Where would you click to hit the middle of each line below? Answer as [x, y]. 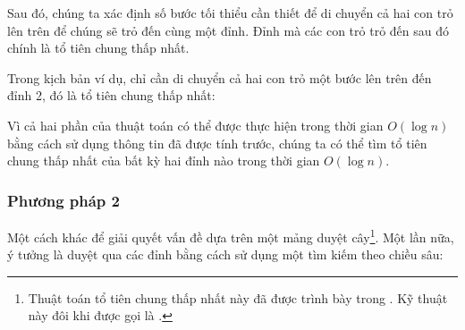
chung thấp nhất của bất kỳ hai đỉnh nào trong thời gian [164, 161]
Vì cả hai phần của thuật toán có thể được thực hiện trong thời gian [195, 125]
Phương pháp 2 [63, 200]
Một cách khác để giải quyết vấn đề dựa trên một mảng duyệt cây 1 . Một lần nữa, [231, 235]
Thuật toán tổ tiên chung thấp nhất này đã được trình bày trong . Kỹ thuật [238, 297]
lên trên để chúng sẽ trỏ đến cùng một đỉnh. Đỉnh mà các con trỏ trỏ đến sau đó [228, 30]
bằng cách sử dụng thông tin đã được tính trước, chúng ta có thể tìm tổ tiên [217, 143]
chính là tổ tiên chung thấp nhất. [98, 48]
